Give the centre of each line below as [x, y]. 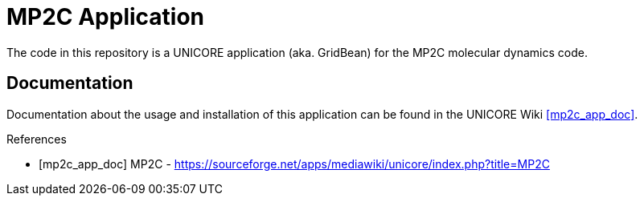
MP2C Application [106, 17]
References [37, 139]
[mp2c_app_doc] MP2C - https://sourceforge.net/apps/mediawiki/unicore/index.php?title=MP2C [294, 164]
